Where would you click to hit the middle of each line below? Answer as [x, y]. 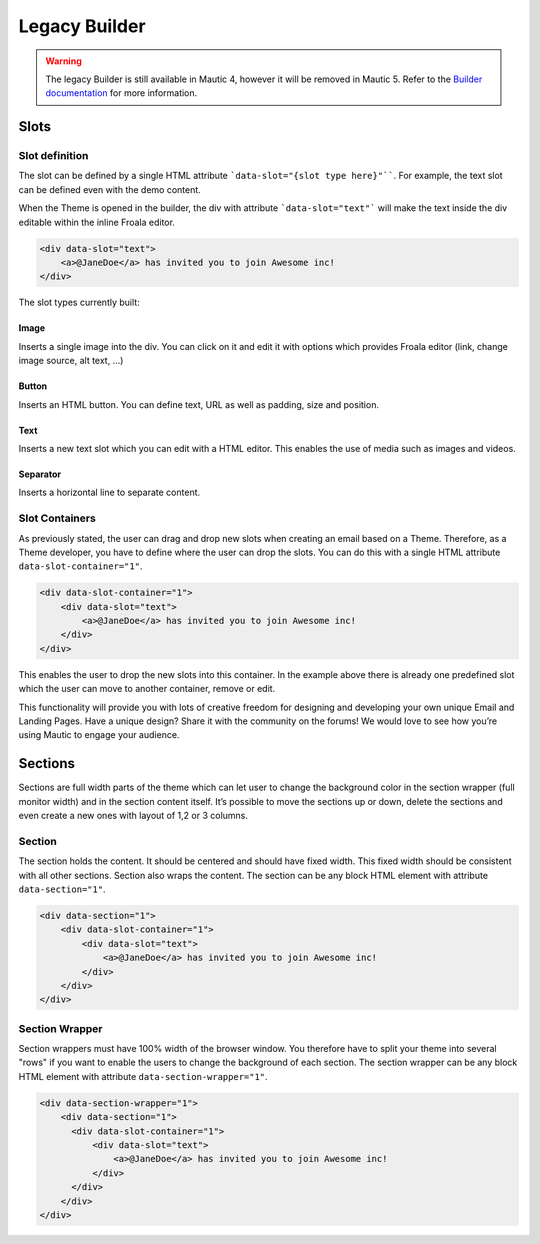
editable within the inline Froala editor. [96, 222]
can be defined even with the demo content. [110, 189]
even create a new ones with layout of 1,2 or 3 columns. [133, 816]
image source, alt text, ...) [71, 361]
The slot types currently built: [79, 302]
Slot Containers [57, 518]
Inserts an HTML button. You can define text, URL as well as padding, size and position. [199, 404]
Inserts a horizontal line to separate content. [109, 492]
